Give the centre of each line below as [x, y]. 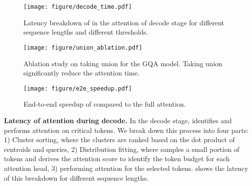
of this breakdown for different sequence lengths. [76, 177]
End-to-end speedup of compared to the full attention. [105, 104]
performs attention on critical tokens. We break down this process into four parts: [126, 130]
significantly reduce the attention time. [82, 73]
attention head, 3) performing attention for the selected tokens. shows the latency [126, 168]
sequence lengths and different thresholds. [86, 32]
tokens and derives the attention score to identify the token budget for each [117, 158]
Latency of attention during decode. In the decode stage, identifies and [118, 120]
